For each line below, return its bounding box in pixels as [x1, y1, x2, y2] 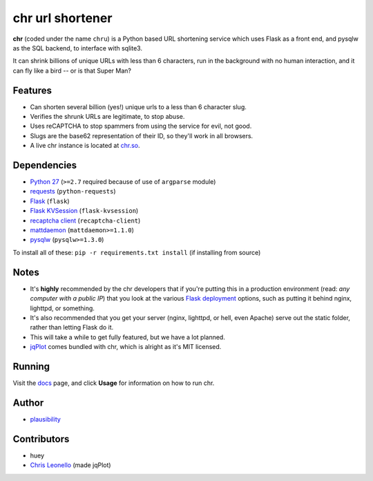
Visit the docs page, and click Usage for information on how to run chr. [12, 379, 215, 387]
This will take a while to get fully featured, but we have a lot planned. [30, 332, 226, 341]
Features [12, 84, 52, 96]
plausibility [30, 415, 61, 423]
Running [12, 360, 50, 372]
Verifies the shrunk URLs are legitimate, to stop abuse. [30, 113, 185, 121]
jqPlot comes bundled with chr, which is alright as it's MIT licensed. [30, 343, 222, 351]
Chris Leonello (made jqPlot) [30, 461, 111, 469]
